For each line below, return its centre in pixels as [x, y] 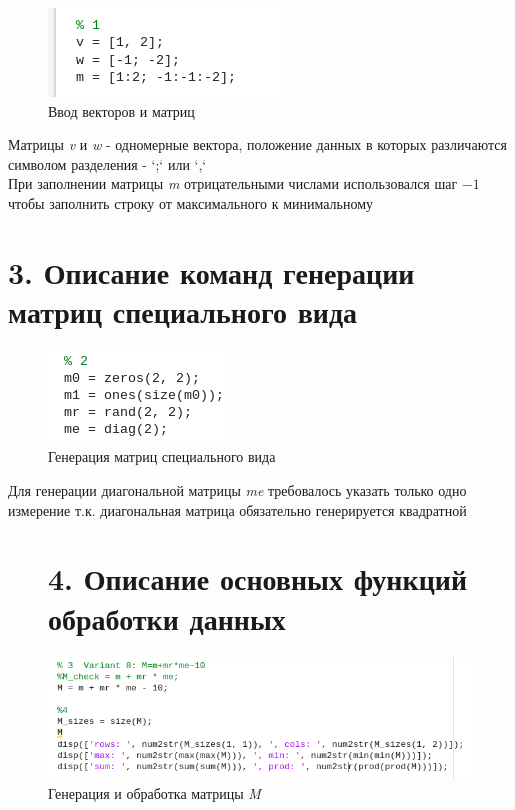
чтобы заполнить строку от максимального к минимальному [191, 202]
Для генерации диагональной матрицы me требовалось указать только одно [237, 490]
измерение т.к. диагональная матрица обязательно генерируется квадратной [237, 509]
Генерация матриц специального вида [162, 456]
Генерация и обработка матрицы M [154, 792]
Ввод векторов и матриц [121, 110]
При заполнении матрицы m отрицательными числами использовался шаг [233, 183]
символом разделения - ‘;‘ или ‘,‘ [107, 163]
